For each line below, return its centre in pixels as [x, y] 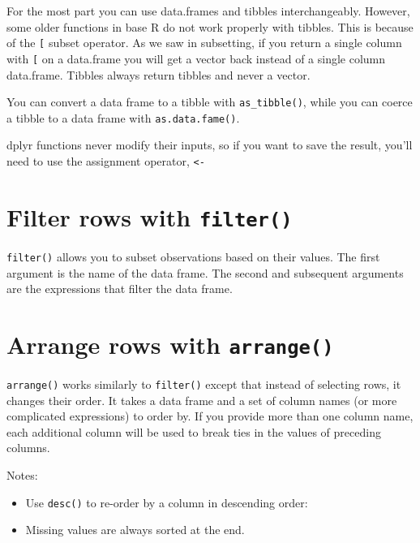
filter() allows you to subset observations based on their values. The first [193, 256]
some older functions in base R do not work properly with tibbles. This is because [210, 26]
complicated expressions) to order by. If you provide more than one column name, [210, 416]
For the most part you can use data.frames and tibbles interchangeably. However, [208, 11]
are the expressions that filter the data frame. [120, 289]
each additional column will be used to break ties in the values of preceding [194, 431]
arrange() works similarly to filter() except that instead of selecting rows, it [204, 384]
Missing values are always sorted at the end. [135, 530]
